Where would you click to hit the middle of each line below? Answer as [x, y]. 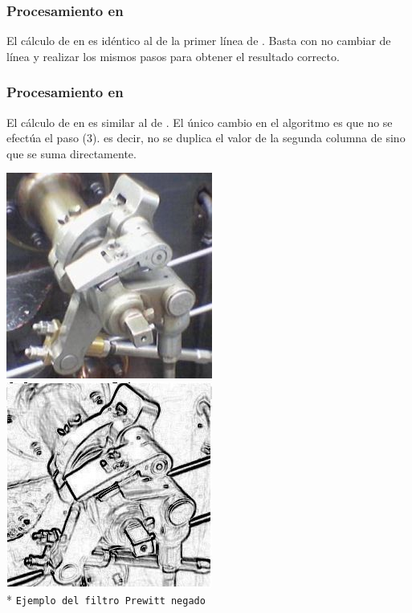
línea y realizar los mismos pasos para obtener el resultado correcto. [173, 56]
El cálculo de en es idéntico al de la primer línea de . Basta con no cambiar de [199, 41]
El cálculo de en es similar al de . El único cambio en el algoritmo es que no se [200, 122]
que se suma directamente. [71, 153]
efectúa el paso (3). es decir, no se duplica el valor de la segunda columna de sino [206, 138]
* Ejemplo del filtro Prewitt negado [106, 599]
